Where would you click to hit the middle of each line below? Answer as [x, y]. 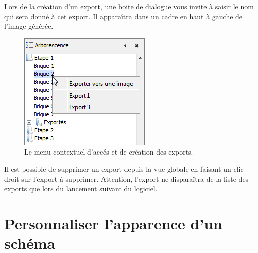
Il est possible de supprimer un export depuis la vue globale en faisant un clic [124, 168]
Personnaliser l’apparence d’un [113, 223]
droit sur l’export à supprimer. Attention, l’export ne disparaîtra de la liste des [126, 179]
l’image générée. [29, 26]
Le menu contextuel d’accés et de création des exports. [109, 152]
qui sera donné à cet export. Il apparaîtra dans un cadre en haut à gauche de [123, 16]
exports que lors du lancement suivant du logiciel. [81, 189]
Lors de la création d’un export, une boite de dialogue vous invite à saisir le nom [129, 6]
